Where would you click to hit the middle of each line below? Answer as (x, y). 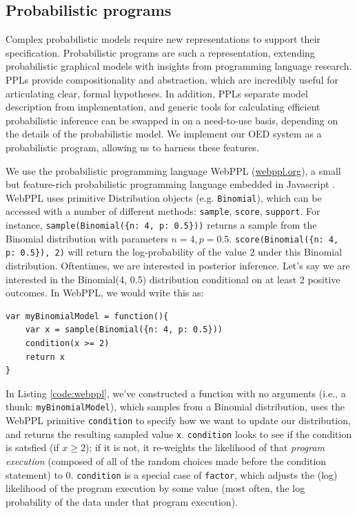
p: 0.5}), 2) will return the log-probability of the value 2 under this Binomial (174, 252)
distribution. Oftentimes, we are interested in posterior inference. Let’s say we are (178, 266)
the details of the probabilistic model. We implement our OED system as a (164, 134)
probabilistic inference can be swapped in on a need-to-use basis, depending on (172, 120)
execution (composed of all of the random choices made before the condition (166, 460)
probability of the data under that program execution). (122, 501)
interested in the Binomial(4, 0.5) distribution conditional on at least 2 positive (173, 279)
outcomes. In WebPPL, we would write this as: (105, 293)
